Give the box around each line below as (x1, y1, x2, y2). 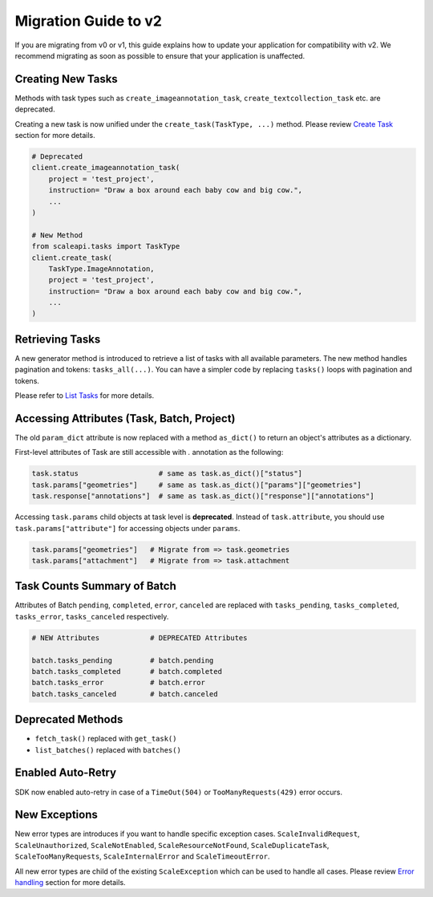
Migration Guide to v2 (14, 12, 162, 30)
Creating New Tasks (14, 72, 118, 86)
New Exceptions (14, 808, 98, 822)
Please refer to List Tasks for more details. (14, 391, 155, 400)
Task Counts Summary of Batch (14, 579, 176, 593)
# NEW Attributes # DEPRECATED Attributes (31, 633, 248, 642)
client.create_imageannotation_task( (31, 163, 180, 172)
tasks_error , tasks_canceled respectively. (14, 611, 169, 621)
